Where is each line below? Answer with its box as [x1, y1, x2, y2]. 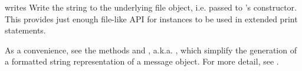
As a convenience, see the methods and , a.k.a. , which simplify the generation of [5, 43, 297, 56]
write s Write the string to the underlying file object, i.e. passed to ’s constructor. [5, 1, 297, 13]
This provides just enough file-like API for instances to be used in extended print [5, 12, 298, 25]
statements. [5, 24, 46, 36]
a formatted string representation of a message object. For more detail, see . [5, 55, 279, 67]
